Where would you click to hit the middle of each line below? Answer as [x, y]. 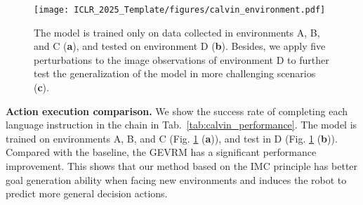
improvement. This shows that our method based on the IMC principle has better [182, 166]
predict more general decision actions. [87, 193]
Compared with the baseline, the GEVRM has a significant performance [161, 152]
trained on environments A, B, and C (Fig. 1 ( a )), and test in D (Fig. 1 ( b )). [172, 138]
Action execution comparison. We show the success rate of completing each [177, 111]
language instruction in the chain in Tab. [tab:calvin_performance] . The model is [181, 125]
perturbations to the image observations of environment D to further [181, 59]
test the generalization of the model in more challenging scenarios [175, 73]
